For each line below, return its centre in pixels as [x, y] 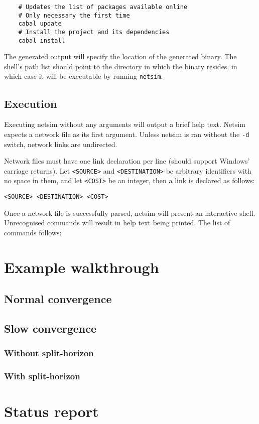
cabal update [40, 24]
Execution [31, 103]
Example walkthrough [82, 267]
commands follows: [33, 232]
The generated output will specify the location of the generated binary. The [120, 56]
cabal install [42, 40]
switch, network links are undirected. [61, 144]
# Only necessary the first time [74, 15]
